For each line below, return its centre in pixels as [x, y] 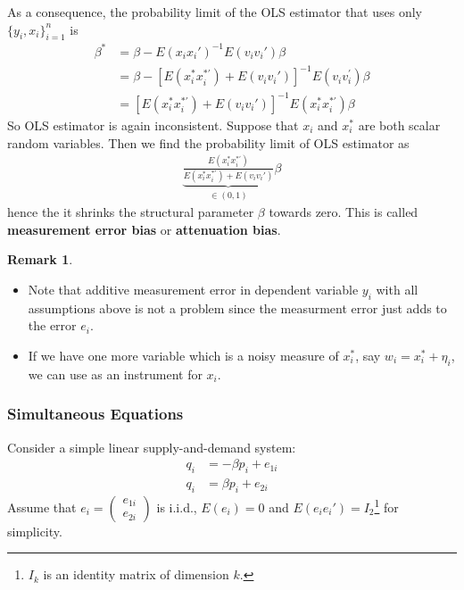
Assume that [42, 507]
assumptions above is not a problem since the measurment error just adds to [237, 307]
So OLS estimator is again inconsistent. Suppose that [153, 125]
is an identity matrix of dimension [136, 574]
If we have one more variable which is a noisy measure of [183, 356]
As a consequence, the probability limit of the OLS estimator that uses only [215, 12]
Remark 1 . [40, 259]
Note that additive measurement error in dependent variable [193, 290]
